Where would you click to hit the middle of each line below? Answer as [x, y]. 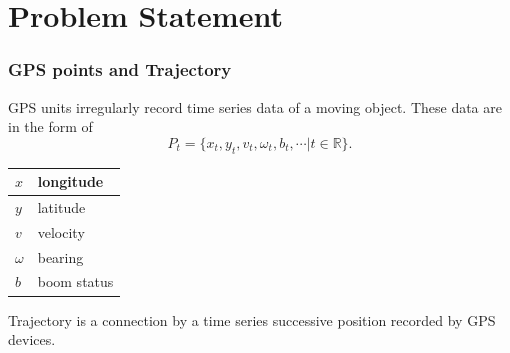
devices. [32, 339]
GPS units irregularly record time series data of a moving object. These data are [255, 106]
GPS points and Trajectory [120, 69]
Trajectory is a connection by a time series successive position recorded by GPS [252, 319]
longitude [70, 181]
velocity [61, 231]
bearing [60, 256]
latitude [61, 206]
